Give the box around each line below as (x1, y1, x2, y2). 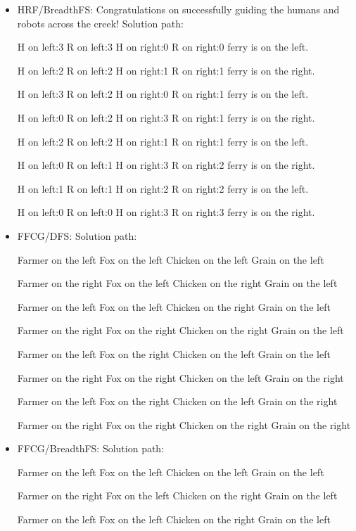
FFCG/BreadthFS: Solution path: (17, 441, 165, 456)
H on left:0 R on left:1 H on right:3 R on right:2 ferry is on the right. (17, 158, 315, 172)
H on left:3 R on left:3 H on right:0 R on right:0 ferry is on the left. (17, 39, 309, 54)
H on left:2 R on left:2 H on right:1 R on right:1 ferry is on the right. (17, 63, 315, 77)
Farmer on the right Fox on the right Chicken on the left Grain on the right (17, 370, 344, 385)
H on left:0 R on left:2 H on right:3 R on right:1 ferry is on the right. (17, 110, 315, 124)
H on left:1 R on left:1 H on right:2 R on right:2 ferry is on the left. (17, 181, 309, 196)
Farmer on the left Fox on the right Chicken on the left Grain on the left (17, 346, 331, 361)
